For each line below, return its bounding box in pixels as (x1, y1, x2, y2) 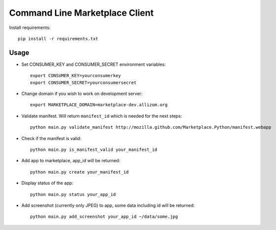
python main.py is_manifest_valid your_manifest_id (30, 146, 157, 152)
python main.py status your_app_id (30, 192, 116, 197)
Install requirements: (9, 25, 51, 30)
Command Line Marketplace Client (9, 7, 154, 18)
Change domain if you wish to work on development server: (21, 91, 143, 97)
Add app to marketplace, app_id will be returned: (21, 158, 121, 164)
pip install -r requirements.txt (18, 36, 98, 41)
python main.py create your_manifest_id (30, 169, 129, 174)
